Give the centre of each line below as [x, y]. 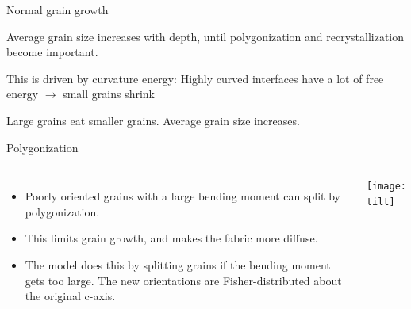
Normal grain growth [58, 10]
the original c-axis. [70, 296]
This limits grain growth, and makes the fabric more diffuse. [171, 238]
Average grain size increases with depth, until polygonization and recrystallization [205, 36]
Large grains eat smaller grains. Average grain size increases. [153, 120]
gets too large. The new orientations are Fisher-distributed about [183, 280]
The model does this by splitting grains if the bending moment [178, 264]
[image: [386, 187]
